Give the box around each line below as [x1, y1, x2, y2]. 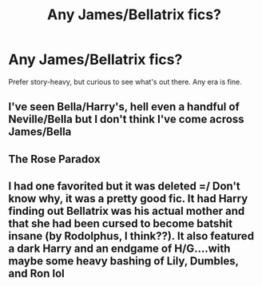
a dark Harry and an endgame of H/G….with [8, 242, 231, 256]
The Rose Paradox [8, 152, 101, 165]
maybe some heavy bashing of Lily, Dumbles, [8, 254, 239, 268]
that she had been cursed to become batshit [8, 217, 233, 231]
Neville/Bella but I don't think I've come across [8, 113, 245, 126]
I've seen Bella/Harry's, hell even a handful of [8, 100, 240, 113]
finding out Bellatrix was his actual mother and [8, 205, 245, 218]
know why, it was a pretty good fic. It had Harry [8, 192, 248, 205]
